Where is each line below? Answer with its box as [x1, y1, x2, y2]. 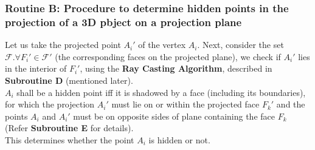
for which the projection [5, 98, 95, 111]
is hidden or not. [148, 133, 210, 146]
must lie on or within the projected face [111, 98, 260, 111]
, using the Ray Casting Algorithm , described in [80, 62, 272, 75]
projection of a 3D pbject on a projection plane [5, 14, 242, 29]
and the [276, 98, 305, 111]
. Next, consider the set [197, 38, 284, 51]
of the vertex [138, 38, 186, 51]
